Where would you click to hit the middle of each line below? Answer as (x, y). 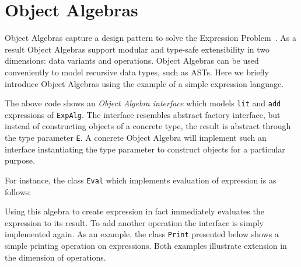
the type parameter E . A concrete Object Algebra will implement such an (136, 137)
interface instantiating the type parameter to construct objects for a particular (145, 149)
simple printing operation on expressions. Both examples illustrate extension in (146, 245)
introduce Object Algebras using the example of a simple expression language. (144, 83)
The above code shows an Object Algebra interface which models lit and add (143, 103)
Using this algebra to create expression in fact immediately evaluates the (134, 211)
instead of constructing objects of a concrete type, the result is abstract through (148, 126)
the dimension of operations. (55, 257)
